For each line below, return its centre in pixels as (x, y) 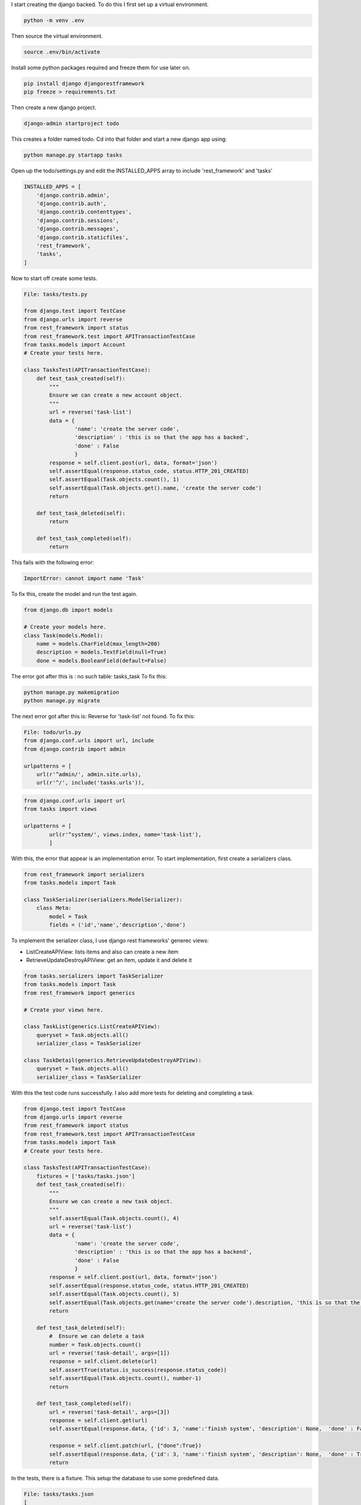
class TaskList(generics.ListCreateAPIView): (92, 1027)
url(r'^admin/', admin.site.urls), (89, 774)
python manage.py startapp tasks (73, 155)
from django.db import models (68, 610)
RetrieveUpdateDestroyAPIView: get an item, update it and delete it (109, 960)
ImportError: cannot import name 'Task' (84, 579)
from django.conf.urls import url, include (89, 741)
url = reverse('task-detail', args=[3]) (110, 1412)
